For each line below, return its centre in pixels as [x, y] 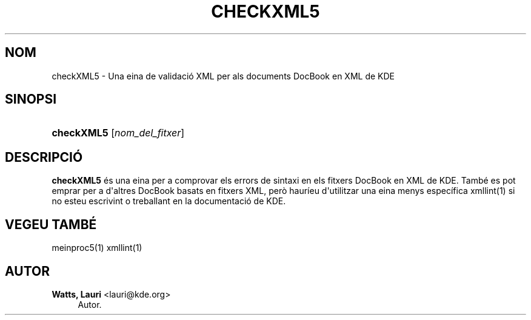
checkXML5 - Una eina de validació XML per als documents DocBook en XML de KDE [223, 76]
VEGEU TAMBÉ [51, 224]
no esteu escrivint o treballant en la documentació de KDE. [169, 201]
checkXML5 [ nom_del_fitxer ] [118, 133]
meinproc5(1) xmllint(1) [97, 248]
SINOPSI [31, 99]
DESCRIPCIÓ [44, 157]
